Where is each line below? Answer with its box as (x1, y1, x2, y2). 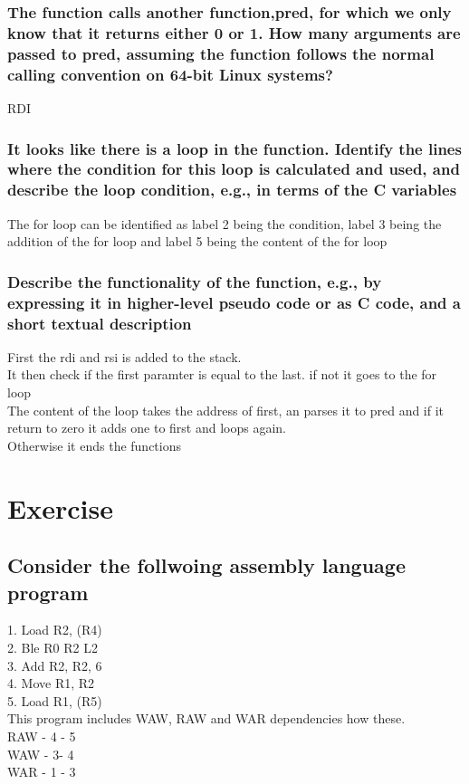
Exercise (7, 489, 113, 526)
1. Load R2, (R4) (7, 620, 102, 639)
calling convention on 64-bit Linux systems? (7, 62, 333, 85)
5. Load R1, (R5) (7, 691, 102, 710)
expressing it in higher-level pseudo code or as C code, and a (7, 291, 461, 313)
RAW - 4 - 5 (7, 726, 76, 745)
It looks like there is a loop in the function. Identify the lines (7, 137, 462, 159)
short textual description (7, 311, 192, 334)
